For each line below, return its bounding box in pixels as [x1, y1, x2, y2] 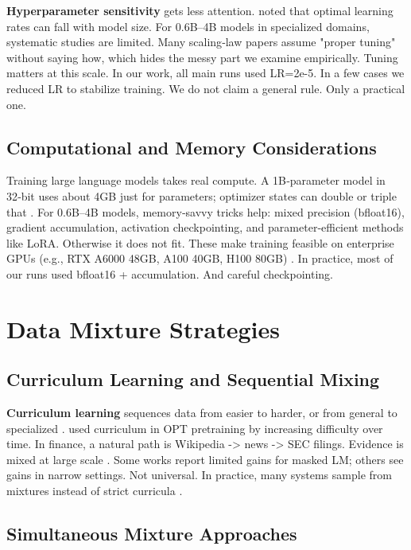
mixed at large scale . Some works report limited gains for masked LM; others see [6, 451, 404, 467]
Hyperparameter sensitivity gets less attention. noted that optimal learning [6, 2, 394, 18]
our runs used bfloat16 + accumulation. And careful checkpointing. [6, 265, 333, 282]
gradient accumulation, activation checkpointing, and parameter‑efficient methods [6, 219, 404, 236]
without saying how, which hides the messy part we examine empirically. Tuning [6, 49, 398, 65]
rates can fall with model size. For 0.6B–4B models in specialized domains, [6, 18, 370, 34]
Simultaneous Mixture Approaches [6, 521, 297, 546]
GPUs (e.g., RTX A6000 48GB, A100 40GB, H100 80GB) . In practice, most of [6, 250, 394, 267]
